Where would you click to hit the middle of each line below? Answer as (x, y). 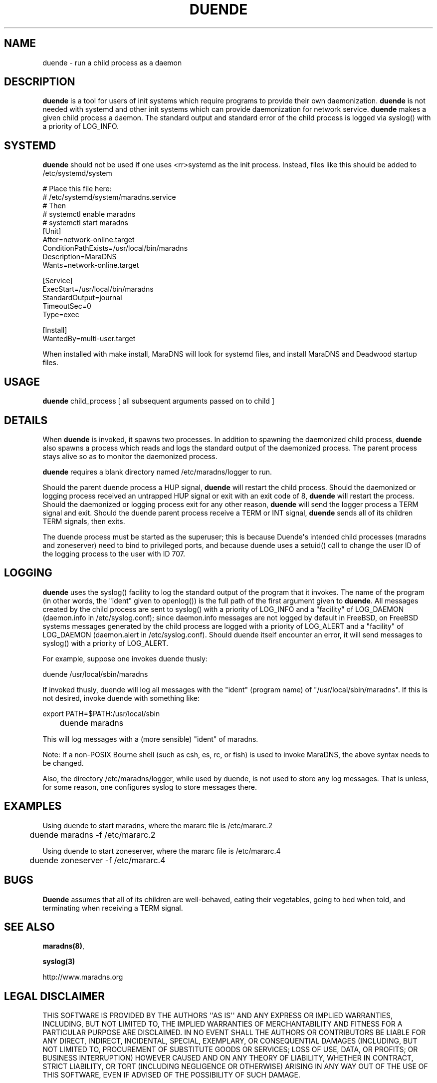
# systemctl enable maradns (89, 214)
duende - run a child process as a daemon (112, 62)
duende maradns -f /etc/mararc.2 (93, 834)
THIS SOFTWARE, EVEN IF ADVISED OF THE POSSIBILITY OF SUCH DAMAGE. (171, 1075)
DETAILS (26, 420)
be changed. (63, 763)
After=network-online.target (89, 240)
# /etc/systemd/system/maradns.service (109, 197)
